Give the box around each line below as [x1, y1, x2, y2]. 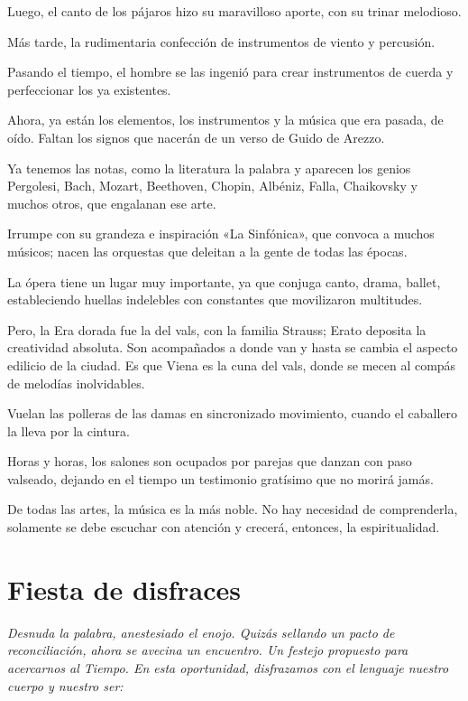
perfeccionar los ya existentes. [7, 79, 171, 98]
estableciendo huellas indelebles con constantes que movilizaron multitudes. [7, 290, 423, 309]
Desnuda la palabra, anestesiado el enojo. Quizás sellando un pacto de [7, 622, 395, 641]
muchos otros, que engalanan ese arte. [7, 193, 216, 212]
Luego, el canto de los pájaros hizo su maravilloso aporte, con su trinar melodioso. [7, 2, 462, 20]
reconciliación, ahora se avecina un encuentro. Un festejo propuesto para [7, 640, 408, 659]
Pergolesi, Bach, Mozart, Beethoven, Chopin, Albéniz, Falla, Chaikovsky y [7, 176, 418, 195]
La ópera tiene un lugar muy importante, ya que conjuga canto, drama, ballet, [7, 272, 441, 291]
